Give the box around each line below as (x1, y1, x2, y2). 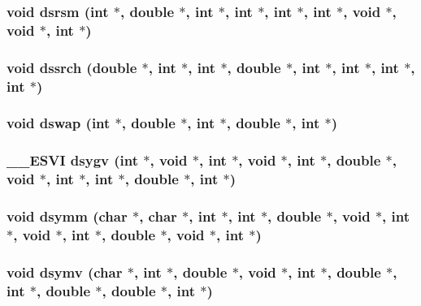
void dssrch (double (7, 57, 137, 77)
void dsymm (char (7, 206, 128, 226)
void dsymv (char (7, 261, 123, 282)
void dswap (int (7, 113, 111, 133)
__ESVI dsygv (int (7, 150, 139, 170)
